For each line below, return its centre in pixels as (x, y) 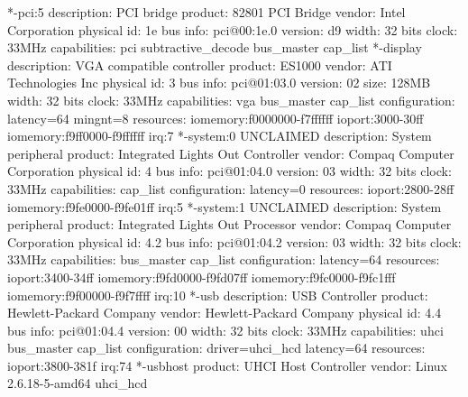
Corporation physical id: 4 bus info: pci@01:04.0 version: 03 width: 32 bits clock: (229, 171)
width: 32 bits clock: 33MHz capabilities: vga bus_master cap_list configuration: (231, 100)
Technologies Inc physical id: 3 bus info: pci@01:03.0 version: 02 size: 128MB (219, 83)
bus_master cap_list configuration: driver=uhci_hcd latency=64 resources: (216, 348)
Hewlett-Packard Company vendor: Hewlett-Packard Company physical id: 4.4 (225, 313)
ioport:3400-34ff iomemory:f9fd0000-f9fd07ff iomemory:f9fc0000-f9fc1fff (202, 277)
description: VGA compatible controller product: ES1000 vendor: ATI (200, 65)
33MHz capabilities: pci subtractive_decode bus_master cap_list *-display (215, 47)
